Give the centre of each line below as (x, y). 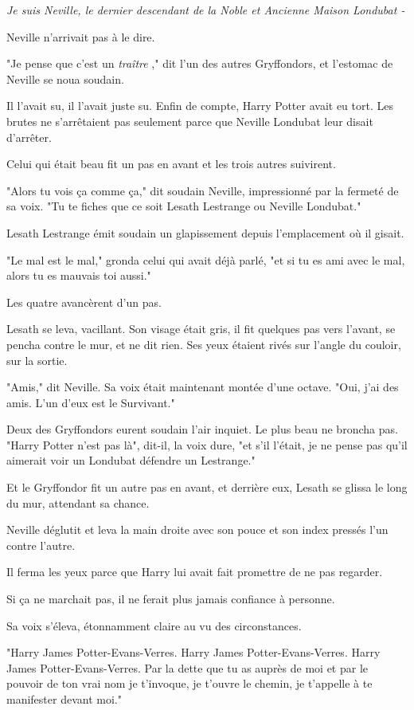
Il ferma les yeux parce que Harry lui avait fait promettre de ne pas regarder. (195, 572)
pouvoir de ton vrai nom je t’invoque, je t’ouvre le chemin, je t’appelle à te (189, 683)
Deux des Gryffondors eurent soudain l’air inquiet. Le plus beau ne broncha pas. (202, 429)
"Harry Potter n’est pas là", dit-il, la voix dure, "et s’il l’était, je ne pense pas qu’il (207, 444)
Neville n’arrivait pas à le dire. (81, 36)
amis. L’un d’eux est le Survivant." (91, 402)
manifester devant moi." (64, 699)
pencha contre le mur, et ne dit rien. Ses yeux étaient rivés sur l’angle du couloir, (204, 344)
